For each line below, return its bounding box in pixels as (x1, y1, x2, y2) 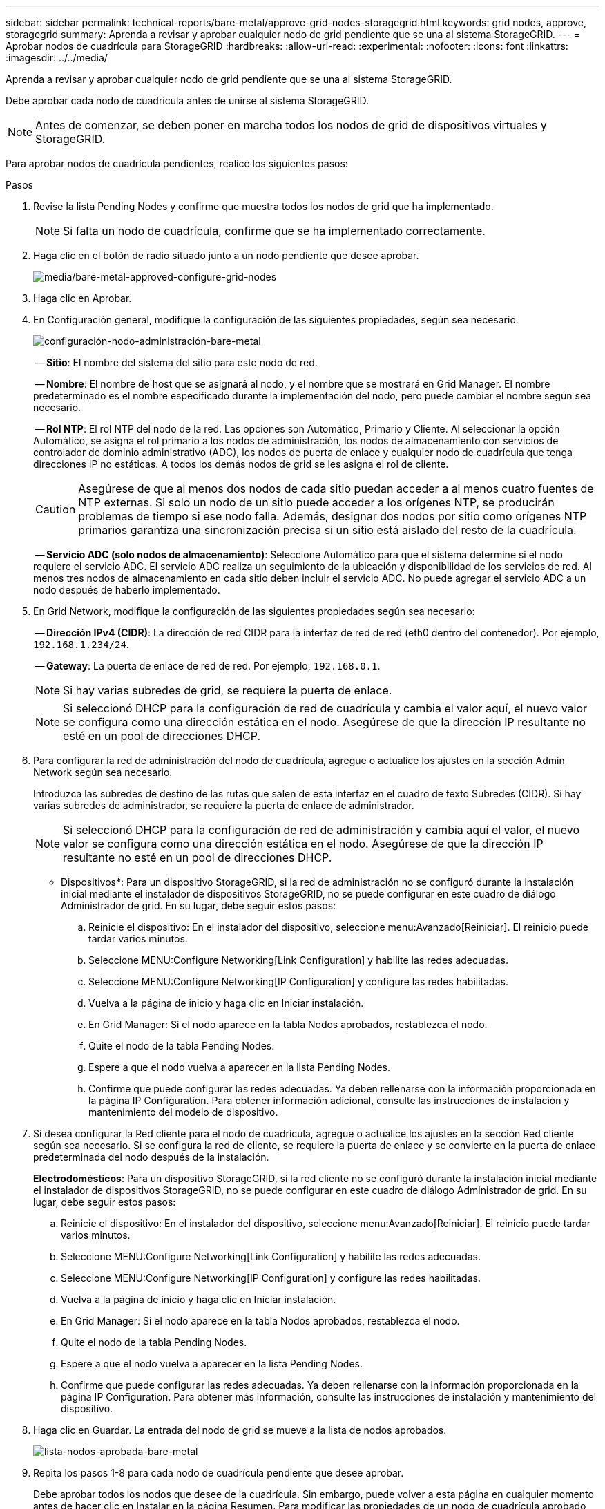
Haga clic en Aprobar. (33, 292, 132, 304)
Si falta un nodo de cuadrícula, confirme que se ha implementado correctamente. (63, 224, 486, 238)
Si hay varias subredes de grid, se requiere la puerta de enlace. (63, 683, 392, 697)
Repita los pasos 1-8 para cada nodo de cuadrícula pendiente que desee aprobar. (33, 1467, 404, 1479)
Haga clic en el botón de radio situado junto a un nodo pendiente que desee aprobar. (33, 249, 419, 261)
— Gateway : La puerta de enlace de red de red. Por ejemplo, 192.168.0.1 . (35, 660, 381, 672)
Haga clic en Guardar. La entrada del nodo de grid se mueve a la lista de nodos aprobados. (33, 1424, 447, 1436)
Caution (35, 502, 76, 516)
